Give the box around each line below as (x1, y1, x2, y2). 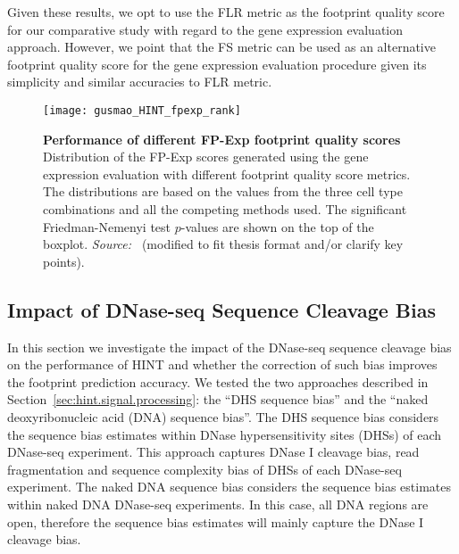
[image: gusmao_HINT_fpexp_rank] (43, 103, 241, 117)
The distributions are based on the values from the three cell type (43, 182, 403, 201)
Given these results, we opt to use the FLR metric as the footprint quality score (7, 3, 445, 21)
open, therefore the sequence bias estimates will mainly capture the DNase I (7, 512, 424, 531)
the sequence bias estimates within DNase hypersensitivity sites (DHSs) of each (7, 425, 442, 443)
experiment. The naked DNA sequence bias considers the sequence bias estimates (7, 477, 452, 496)
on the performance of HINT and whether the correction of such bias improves (7, 355, 438, 374)
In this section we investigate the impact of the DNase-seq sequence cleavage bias (7, 337, 452, 356)
